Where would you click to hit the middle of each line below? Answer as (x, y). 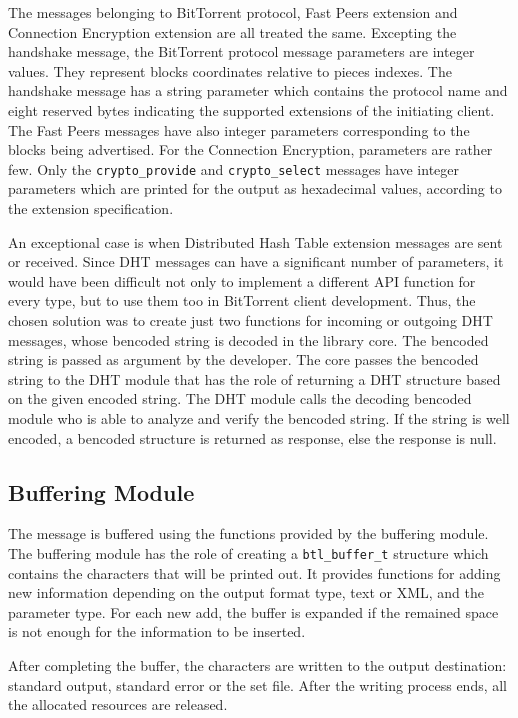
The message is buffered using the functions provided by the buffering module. (248, 533)
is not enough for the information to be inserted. (157, 631)
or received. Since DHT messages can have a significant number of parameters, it (256, 261)
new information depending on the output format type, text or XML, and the (246, 592)
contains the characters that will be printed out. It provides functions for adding (254, 572)
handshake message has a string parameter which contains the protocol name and (258, 90)
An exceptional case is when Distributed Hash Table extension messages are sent (255, 241)
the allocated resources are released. (118, 704)
